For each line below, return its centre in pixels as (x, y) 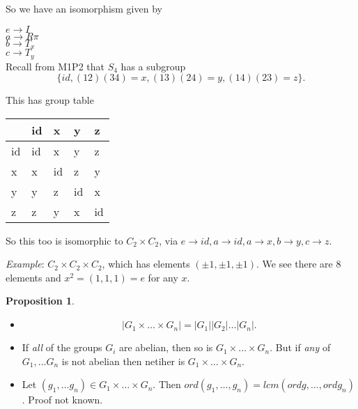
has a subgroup (153, 66)
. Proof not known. (62, 400)
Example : (25, 264)
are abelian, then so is (166, 347)
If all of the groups (62, 347)
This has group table (50, 100)
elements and (33, 277)
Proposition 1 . (40, 301)
